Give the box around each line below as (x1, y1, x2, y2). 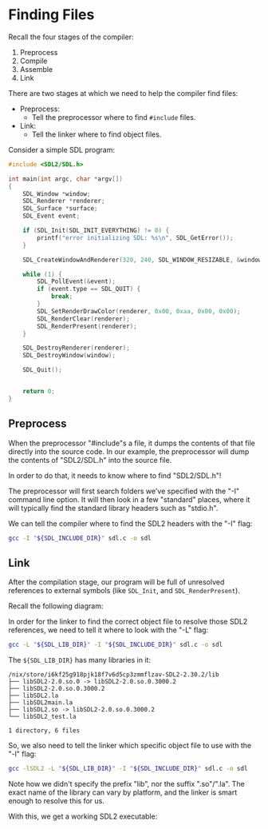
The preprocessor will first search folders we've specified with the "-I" (8, 486, 240, 496)
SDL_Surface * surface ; (22, 205, 98, 213)
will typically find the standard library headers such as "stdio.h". (8, 503, 219, 512)
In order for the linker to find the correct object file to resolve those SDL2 (8, 617, 248, 627)
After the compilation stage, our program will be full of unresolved (8, 577, 225, 587)
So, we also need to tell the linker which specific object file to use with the (8, 741, 252, 751)
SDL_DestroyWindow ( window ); (22, 352, 116, 360)
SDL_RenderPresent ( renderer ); (37, 322, 137, 330)
